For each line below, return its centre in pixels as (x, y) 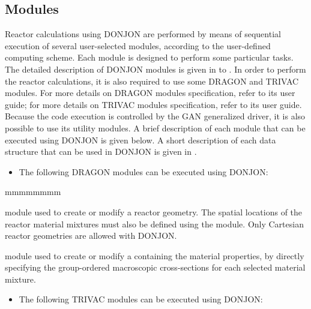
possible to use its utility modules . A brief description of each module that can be (155, 127)
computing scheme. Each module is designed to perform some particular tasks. (149, 57)
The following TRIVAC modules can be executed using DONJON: (141, 299)
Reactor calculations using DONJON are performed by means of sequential (143, 34)
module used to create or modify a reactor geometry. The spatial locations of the (154, 211)
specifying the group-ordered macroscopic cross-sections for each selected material (155, 267)
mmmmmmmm (33, 192)
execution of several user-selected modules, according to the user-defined (138, 45)
